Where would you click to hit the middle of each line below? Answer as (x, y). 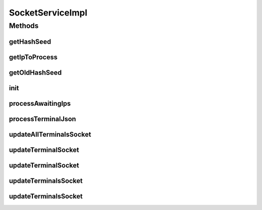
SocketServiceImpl (48, 13)
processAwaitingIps (40, 104)
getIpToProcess (33, 57)
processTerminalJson (42, 119)
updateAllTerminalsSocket (50, 134)
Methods (24, 26)
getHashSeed (30, 41)
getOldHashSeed (35, 73)
